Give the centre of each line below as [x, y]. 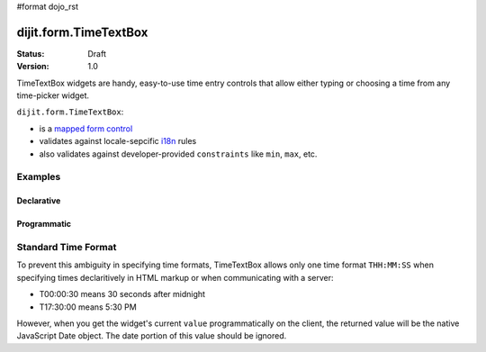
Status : [31, 53]
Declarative [39, 201]
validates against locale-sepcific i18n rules [118, 141]
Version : [33, 67]
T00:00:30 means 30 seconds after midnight [122, 294]
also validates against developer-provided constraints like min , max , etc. [178, 154]
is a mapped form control [86, 128]
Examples [39, 177]
